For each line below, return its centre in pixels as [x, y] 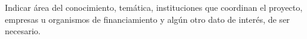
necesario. [23, 31]
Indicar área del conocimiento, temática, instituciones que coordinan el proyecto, [154, 7]
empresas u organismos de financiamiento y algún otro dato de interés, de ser [147, 19]
